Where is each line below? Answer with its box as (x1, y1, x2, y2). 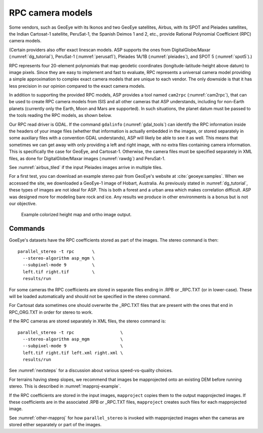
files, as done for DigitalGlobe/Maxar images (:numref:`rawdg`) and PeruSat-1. (9, 155, 166, 161)
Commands (9, 225, 45, 233)
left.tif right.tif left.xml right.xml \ (22, 350, 123, 356)
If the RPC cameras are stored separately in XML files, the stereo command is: (9, 318, 166, 324)
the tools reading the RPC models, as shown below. (9, 113, 112, 118)
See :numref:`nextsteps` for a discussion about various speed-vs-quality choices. (9, 368, 173, 374)
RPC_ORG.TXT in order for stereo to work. (9, 309, 93, 315)
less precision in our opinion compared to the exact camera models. (9, 83, 146, 89)
